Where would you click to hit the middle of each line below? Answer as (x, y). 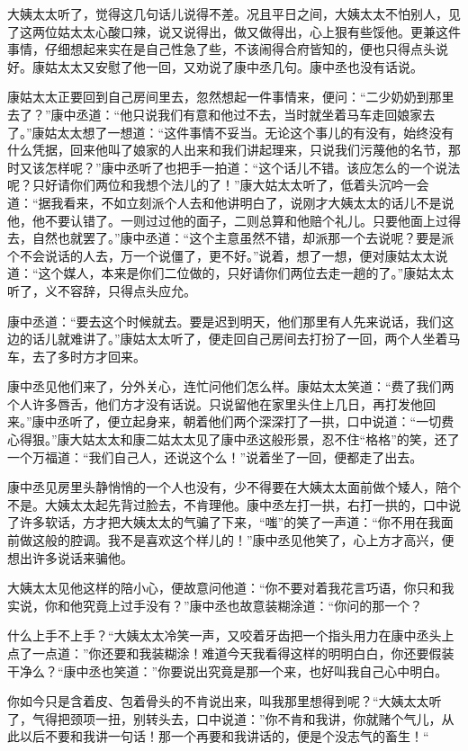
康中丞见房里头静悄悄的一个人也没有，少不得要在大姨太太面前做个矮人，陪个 (234, 487)
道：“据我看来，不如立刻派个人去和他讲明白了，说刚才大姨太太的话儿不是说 (231, 202)
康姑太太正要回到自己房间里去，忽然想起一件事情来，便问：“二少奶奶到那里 (231, 97)
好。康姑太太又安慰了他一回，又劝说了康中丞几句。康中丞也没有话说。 (215, 66)
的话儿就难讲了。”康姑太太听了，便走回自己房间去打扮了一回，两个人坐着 (234, 339)
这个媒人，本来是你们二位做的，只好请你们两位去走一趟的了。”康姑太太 (246, 273)
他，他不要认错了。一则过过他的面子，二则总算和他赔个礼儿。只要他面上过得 (234, 220)
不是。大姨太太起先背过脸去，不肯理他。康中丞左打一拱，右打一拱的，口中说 (234, 504)
